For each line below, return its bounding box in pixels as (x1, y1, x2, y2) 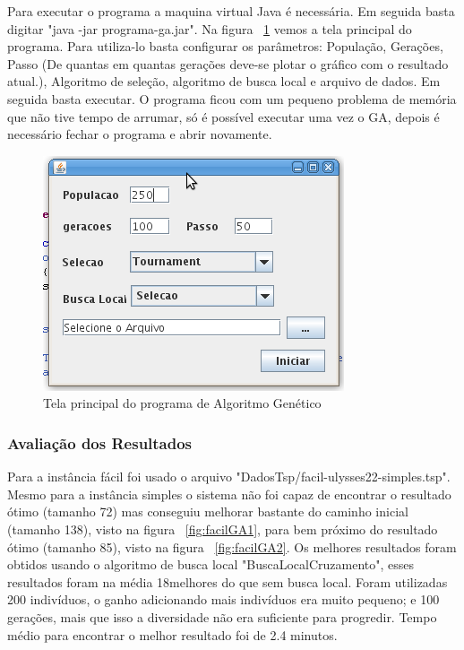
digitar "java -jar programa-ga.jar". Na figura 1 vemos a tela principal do (7, 19, 412, 38)
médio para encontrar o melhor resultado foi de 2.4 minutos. (7, 625, 338, 644)
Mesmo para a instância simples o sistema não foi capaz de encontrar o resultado (7, 484, 451, 503)
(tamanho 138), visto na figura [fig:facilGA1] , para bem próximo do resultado (7, 519, 438, 538)
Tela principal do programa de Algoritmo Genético (43, 394, 322, 412)
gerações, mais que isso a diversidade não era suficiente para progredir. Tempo (7, 607, 437, 626)
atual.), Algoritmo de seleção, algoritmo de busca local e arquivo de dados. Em (7, 72, 441, 91)
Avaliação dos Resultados (7, 431, 193, 454)
